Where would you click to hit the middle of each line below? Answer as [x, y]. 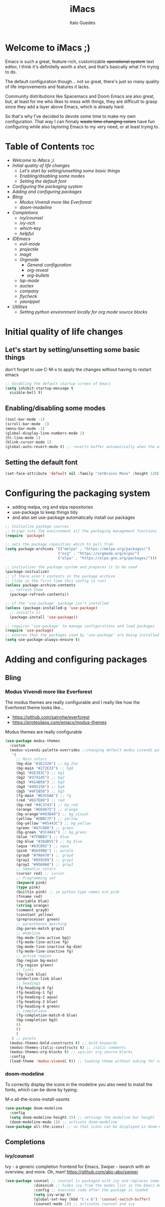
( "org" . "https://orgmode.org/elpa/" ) [98, 554]
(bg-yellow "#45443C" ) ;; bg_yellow [54, 823]
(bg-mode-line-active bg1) [43, 938]
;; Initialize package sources [37, 526]
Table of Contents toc [50, 146]
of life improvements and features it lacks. [48, 87]
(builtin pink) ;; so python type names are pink [68, 892]
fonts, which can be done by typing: [41, 1090]
